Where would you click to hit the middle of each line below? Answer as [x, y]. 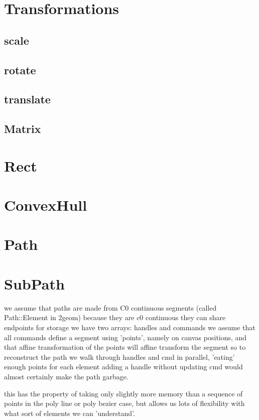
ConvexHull [46, 205]
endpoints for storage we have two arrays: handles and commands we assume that [130, 327]
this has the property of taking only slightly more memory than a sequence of [123, 393]
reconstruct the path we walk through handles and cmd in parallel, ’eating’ [119, 357]
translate [27, 99]
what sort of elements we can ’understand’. [70, 413]
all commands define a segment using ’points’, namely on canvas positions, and [125, 337]
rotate [20, 69]
